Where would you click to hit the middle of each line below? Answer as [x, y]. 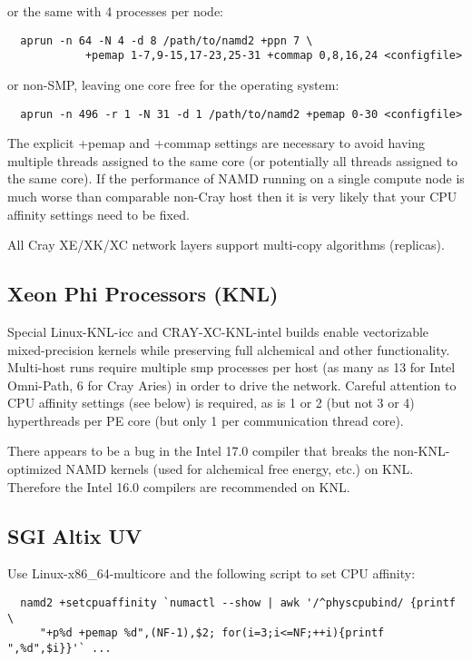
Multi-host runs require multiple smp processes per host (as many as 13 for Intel [231, 367]
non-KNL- [422, 451]
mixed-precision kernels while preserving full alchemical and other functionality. [229, 349]
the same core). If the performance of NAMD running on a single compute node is [236, 178]
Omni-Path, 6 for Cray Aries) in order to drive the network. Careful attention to [232, 385]
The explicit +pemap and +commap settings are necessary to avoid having [216, 143]
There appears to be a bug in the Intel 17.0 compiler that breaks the [198, 451]
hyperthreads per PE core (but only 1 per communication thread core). [206, 420]
